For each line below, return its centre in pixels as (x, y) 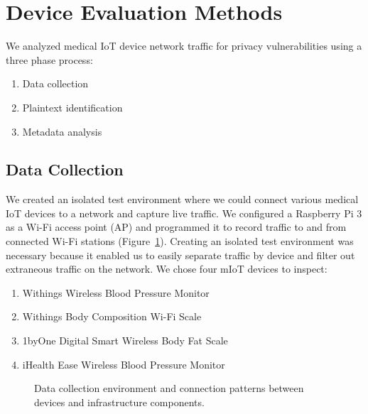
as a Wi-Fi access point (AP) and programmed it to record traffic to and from (176, 227)
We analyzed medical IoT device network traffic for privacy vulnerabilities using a (184, 46)
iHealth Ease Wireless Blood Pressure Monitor (124, 364)
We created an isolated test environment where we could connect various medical (182, 199)
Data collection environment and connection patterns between (169, 388)
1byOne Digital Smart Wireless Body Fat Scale (125, 341)
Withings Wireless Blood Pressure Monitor (116, 292)
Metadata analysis (62, 131)
